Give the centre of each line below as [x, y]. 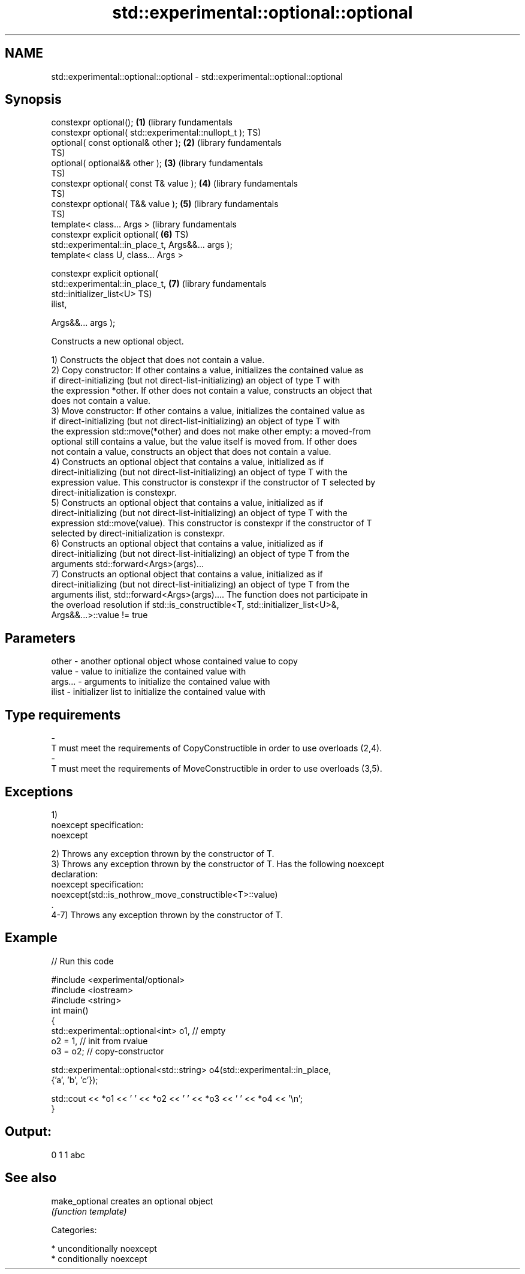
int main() [70, 1010]
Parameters [40, 638]
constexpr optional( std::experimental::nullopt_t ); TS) [156, 133]
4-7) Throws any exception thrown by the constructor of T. [167, 915]
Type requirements [63, 715]
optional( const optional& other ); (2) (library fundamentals [166, 143]
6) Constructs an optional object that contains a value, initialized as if [187, 544]
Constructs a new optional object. [117, 341]
